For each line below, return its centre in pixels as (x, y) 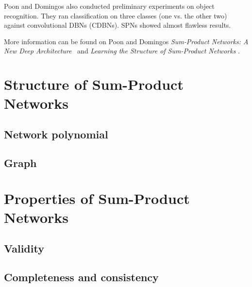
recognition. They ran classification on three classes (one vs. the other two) (116, 15)
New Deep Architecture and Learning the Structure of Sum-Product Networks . (122, 51)
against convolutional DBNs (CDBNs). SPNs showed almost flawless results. (118, 25)
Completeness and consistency (81, 277)
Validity (24, 248)
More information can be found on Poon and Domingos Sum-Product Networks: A (126, 41)
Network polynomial (56, 134)
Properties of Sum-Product (97, 198)
